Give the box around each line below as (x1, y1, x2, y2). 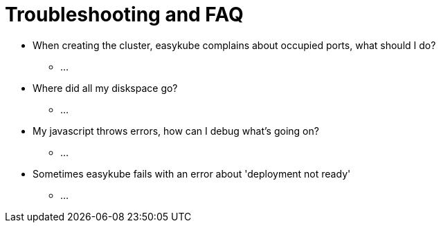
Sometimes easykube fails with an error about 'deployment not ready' (33, 167, 351, 180)
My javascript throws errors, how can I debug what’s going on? (33, 124, 319, 137)
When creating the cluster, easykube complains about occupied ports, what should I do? (33, 39, 436, 51)
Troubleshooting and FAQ (5, 3, 244, 26)
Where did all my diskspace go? (33, 82, 178, 94)
